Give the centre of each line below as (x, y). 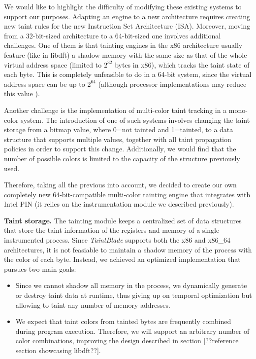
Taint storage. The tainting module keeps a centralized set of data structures (123, 220)
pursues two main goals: (40, 269)
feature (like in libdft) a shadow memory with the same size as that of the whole (126, 54)
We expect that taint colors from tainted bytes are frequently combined (123, 321)
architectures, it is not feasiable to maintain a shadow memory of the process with (128, 249)
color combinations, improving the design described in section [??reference (127, 341)
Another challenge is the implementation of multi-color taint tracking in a (115, 110)
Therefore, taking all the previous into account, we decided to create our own (120, 185)
